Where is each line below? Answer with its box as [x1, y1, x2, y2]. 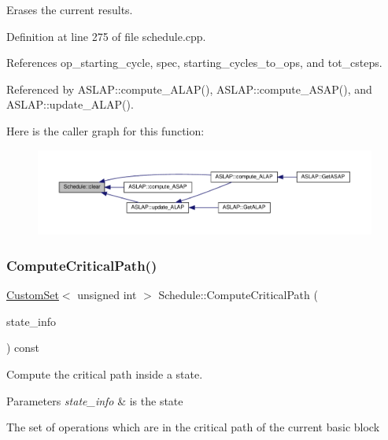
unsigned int [77, 287, 137, 303]
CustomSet [6, 287, 59, 303]
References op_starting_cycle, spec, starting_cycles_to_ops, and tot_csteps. [6, 54, 382, 71]
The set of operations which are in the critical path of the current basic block [6, 419, 380, 435]
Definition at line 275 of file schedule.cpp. [6, 28, 206, 44]
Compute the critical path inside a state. [6, 365, 203, 382]
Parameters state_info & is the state [6, 392, 183, 409]
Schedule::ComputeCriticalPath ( [158, 287, 318, 303]
